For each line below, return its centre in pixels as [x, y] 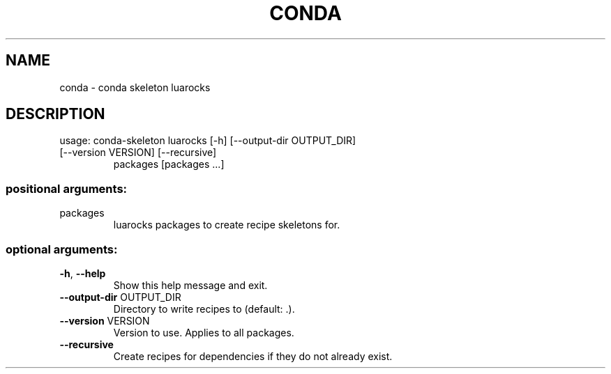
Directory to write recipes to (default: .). [204, 309]
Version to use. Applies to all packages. [204, 332]
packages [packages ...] [169, 164]
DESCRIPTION [55, 114]
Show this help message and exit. [190, 285]
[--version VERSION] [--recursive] [138, 153]
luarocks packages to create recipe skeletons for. [227, 225]
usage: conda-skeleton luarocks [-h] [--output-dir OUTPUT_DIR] [208, 141]
